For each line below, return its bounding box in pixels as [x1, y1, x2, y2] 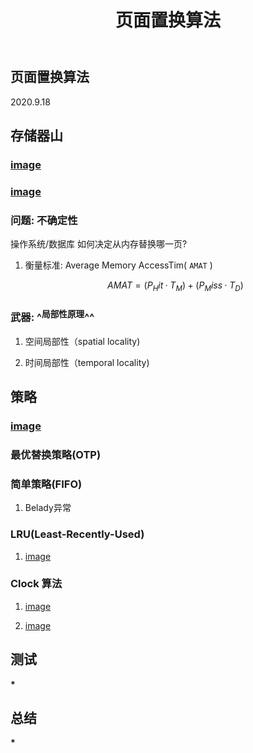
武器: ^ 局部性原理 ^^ [10, 308, 95, 325]
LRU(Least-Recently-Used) [10, 527, 145, 541]
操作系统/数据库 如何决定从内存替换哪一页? [10, 238, 188, 250]
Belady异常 [24, 502, 72, 514]
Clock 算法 [10, 577, 63, 591]
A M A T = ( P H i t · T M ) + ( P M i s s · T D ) [107, 279, 244, 293]
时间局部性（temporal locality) [24, 356, 150, 368]
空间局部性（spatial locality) [24, 335, 141, 347]
